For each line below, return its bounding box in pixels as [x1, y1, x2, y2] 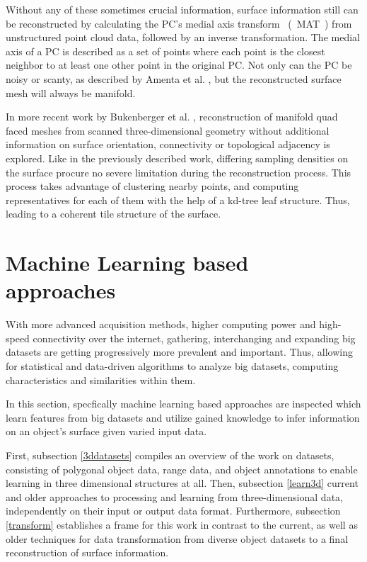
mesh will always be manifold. [6, 85, 136, 100]
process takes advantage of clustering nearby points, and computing [6, 179, 299, 193]
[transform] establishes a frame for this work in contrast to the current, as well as [6, 517, 358, 532]
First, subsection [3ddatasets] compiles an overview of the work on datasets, [6, 447, 334, 462]
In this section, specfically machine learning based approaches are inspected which [6, 396, 361, 411]
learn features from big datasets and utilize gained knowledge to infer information [6, 410, 360, 425]
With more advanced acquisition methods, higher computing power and [6, 317, 316, 332]
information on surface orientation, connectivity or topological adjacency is [6, 137, 330, 152]
